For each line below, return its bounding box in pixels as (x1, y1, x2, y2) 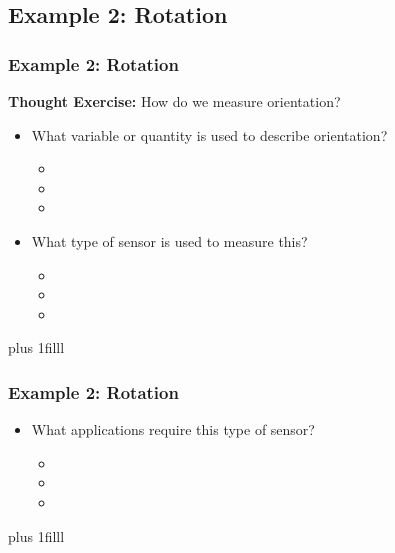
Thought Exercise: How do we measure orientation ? (8, 91, 341, 111)
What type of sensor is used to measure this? (31, 230, 308, 251)
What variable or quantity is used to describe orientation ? (31, 124, 388, 145)
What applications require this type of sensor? (31, 419, 315, 440)
